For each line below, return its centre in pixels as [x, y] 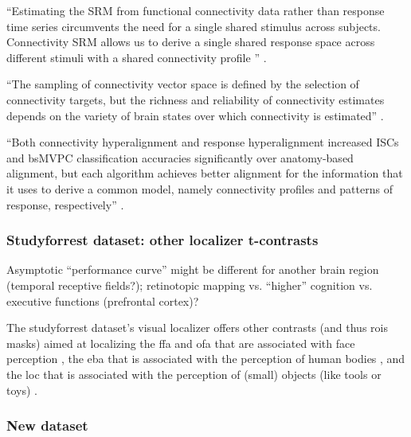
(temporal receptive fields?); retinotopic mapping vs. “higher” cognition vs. [190, 285]
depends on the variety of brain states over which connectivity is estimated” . [195, 115]
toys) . [22, 390]
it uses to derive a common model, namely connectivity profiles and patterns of [200, 188]
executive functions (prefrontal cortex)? [103, 300]
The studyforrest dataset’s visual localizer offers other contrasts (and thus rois [197, 328]
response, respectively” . [65, 204]
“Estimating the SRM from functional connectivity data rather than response [196, 10]
